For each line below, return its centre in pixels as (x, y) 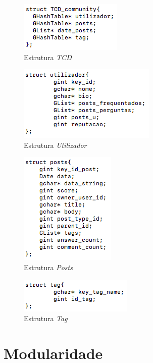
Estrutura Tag (46, 318)
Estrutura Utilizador (55, 145)
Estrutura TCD (48, 57)
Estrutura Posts (48, 267)
